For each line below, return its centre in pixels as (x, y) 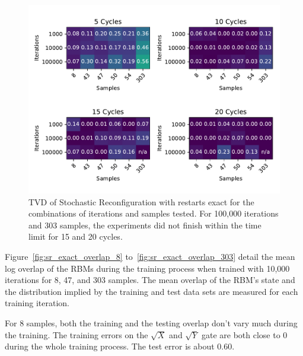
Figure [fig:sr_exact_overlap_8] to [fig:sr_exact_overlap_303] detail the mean (150, 256)
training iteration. (37, 303)
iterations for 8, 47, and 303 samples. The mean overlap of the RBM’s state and (150, 280)
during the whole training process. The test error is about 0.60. (120, 346)
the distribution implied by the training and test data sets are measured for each (151, 291)
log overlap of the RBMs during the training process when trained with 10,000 (147, 268)
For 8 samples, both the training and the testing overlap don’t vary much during (151, 322)
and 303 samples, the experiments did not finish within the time (145, 225)
